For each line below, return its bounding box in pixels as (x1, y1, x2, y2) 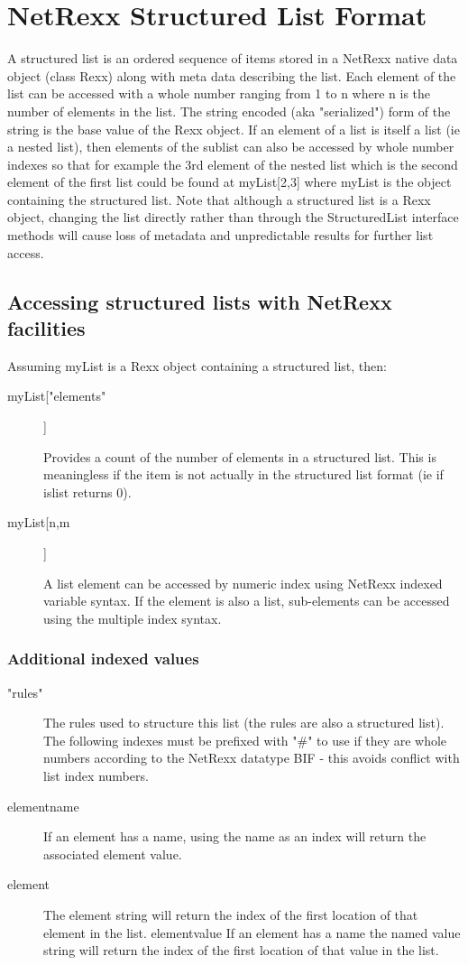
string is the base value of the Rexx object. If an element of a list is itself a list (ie (7, 119, 460, 138)
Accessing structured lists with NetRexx (7, 287, 392, 315)
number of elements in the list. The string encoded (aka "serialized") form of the (7, 101, 451, 120)
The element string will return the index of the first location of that (43, 905, 418, 923)
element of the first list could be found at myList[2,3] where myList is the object (7, 172, 452, 191)
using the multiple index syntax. (43, 608, 222, 627)
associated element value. (43, 844, 182, 863)
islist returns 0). (43, 482, 132, 501)
